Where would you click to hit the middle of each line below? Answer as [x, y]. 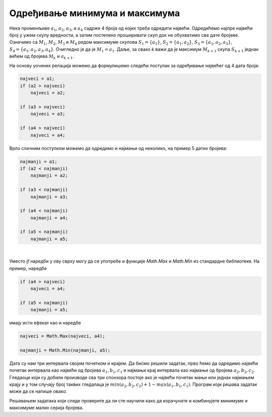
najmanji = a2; [49, 176]
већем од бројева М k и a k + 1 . [42, 57]
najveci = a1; [37, 79]
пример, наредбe [28, 268]
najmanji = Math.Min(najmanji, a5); [65, 350]
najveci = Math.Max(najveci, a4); [62, 336]
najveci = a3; [48, 114]
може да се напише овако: [38, 391]
